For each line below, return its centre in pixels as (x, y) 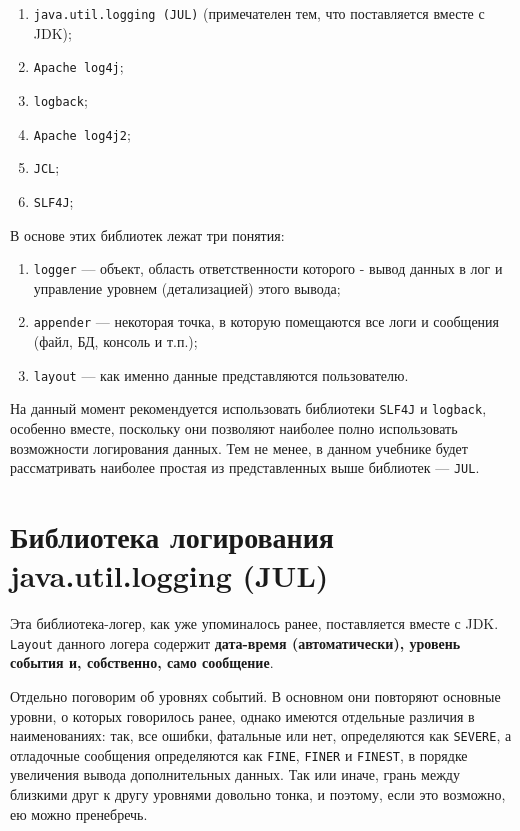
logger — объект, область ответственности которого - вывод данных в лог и (268, 268)
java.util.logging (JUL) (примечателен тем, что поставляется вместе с (259, 13)
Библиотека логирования (172, 535)
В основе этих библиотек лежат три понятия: (147, 234)
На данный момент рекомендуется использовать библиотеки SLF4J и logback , (248, 408)
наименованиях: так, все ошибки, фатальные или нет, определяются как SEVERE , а (261, 735)
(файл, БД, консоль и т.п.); (115, 341)
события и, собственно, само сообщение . (142, 662)
